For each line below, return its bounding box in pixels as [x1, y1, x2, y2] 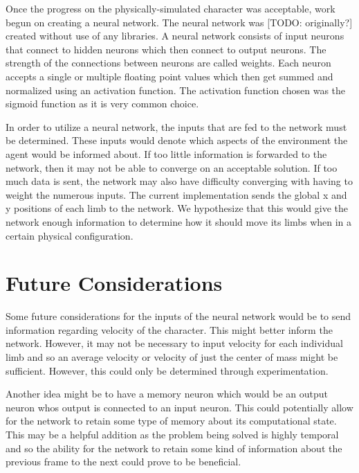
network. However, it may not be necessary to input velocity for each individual [6, 336, 343, 350]
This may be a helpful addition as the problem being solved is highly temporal [6, 427, 339, 441]
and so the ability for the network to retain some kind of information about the [6, 440, 342, 455]
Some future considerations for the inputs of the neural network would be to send [6, 309, 351, 323]
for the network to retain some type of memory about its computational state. [6, 413, 337, 428]
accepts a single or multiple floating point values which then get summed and [6, 69, 333, 83]
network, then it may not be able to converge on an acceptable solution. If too [6, 160, 338, 175]
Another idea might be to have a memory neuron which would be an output [6, 386, 329, 401]
